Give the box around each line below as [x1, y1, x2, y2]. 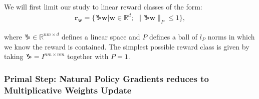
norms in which [207, 31, 255, 41]
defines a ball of [149, 31, 198, 41]
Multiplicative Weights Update [4, 83, 132, 96]
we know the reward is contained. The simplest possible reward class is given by [4, 41, 249, 51]
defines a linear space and [62, 31, 140, 41]
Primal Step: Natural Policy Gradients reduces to [4, 72, 209, 84]
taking [4, 51, 24, 61]
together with [67, 51, 109, 61]
